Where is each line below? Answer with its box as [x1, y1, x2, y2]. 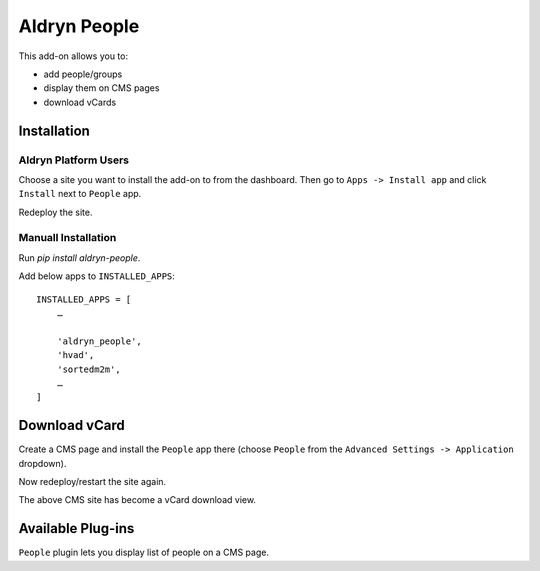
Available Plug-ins [18, 520, 135, 537]
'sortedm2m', [56, 363, 121, 375]
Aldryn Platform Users [18, 153, 130, 167]
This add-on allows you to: [18, 50, 129, 62]
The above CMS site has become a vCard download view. [18, 494, 257, 506]
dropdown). [18, 457, 67, 469]
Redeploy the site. [18, 206, 93, 218]
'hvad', [56, 350, 95, 361]
